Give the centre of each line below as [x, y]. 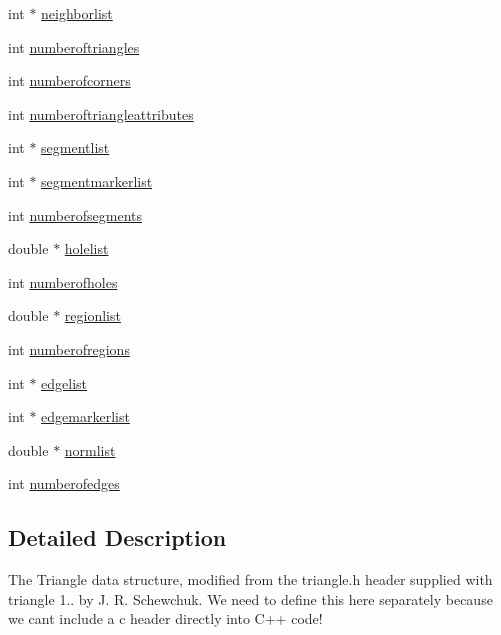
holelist [86, 248]
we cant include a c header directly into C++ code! [165, 618]
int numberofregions [69, 348]
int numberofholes [63, 281]
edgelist [64, 382]
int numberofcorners [69, 80]
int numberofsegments [75, 214]
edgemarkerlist [85, 416]
